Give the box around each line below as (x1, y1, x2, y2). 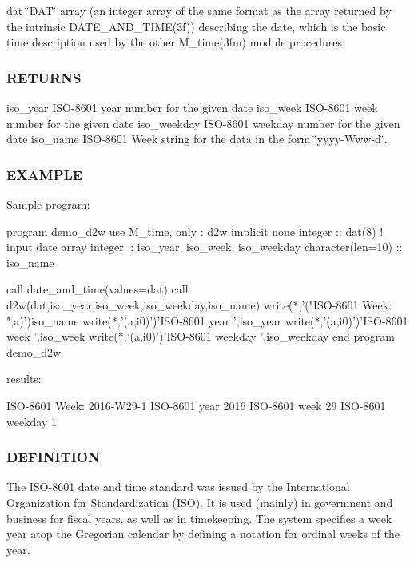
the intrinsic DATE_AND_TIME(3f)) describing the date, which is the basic (6, 18, 386, 34)
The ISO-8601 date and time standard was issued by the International (6, 478, 350, 495)
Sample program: (6, 196, 90, 212)
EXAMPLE (6, 164, 83, 184)
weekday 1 (6, 413, 57, 429)
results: (6, 370, 42, 387)
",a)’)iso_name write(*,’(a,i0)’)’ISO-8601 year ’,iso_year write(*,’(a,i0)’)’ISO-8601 (6, 312, 408, 329)
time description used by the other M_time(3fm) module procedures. (6, 34, 345, 50)
